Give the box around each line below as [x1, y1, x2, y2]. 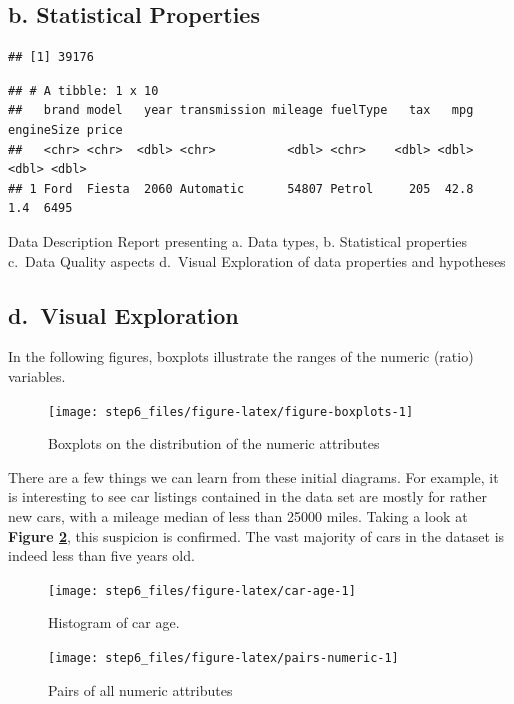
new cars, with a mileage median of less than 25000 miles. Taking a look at [8, 505, 468, 526]
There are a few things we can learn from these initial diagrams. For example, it [8, 466, 499, 487]
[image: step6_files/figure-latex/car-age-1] [48, 583, 356, 598]
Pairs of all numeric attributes [48, 679, 233, 700]
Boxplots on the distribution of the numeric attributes [48, 433, 380, 454]
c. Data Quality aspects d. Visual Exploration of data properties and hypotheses [8, 250, 506, 271]
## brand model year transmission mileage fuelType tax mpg [8, 103, 474, 118]
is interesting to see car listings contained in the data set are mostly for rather [8, 486, 488, 507]
